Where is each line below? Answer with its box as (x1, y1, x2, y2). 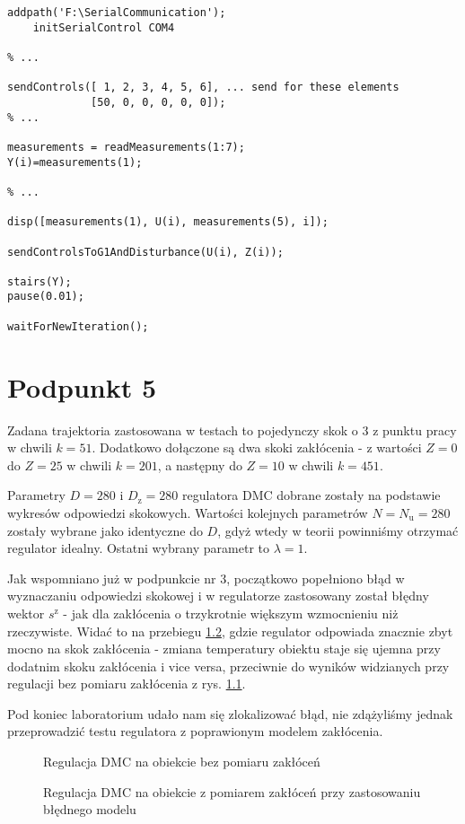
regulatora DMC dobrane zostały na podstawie (182, 486, 441, 504)
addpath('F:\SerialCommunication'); (7, 6, 226, 19)
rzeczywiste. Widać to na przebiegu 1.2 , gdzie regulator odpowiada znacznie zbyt (7, 621, 453, 640)
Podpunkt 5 (7, 368, 157, 405)
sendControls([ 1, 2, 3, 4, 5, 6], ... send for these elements (7, 81, 399, 94)
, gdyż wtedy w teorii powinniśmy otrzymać (217, 521, 459, 539)
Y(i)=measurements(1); (7, 155, 143, 169)
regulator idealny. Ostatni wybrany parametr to (7, 539, 269, 557)
